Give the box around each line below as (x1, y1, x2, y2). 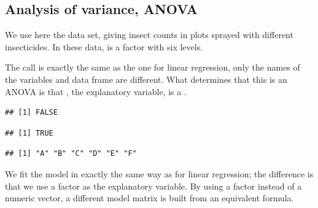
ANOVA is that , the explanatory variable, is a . (5, 85, 187, 98)
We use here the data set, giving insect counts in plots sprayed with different (5, 28, 293, 41)
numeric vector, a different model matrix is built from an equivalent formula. (5, 191, 294, 204)
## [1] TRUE (5, 128, 53, 137)
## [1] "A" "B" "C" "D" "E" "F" (5, 149, 137, 158)
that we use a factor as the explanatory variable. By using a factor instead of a (5, 179, 302, 192)
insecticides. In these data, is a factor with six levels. (5, 40, 203, 53)
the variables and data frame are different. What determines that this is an (5, 72, 287, 85)
